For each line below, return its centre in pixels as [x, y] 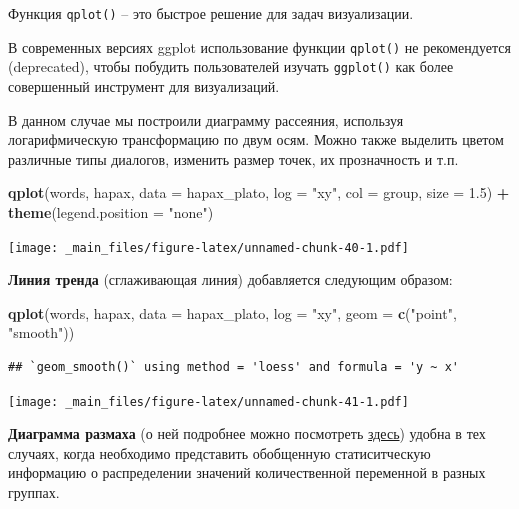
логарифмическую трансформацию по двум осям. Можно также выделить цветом [256, 139]
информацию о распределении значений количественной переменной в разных [247, 472]
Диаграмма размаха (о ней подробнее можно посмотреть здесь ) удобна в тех [247, 433]
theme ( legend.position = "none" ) [111, 211]
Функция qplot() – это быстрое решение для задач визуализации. [211, 13]
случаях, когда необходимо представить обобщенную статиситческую [219, 452]
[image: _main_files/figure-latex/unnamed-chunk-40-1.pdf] [208, 247]
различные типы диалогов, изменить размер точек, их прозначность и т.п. [233, 158]
